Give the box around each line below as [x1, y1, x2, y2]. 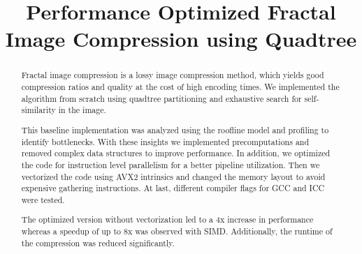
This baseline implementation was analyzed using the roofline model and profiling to [21, 124, 329, 135]
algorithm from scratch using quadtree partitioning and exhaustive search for [21, 92, 302, 104]
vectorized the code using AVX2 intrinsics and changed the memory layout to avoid [21, 170, 326, 182]
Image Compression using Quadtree [5, 24, 357, 53]
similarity [21, 104, 56, 116]
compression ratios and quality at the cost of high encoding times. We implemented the [21, 81, 340, 93]
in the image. [58, 104, 106, 116]
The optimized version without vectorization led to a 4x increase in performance [21, 214, 314, 225]
